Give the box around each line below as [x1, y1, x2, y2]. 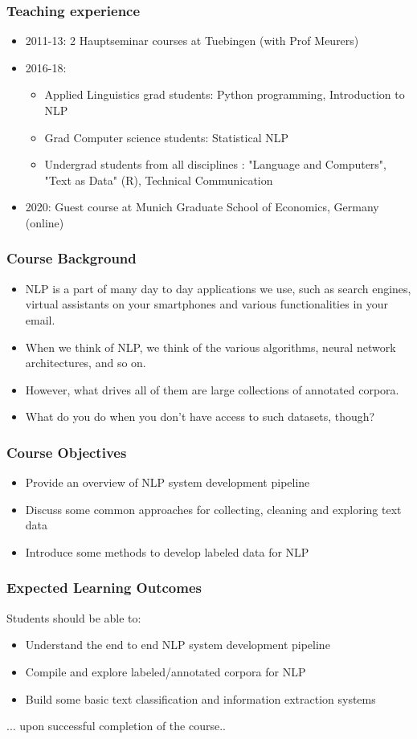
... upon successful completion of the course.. [6, 717, 226, 734]
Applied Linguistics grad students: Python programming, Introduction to [44, 86, 405, 103]
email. [25, 311, 55, 328]
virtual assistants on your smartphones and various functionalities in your [25, 296, 388, 312]
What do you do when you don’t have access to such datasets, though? [25, 408, 375, 425]
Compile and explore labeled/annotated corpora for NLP [25, 663, 306, 680]
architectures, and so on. [25, 354, 146, 371]
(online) [25, 214, 64, 231]
